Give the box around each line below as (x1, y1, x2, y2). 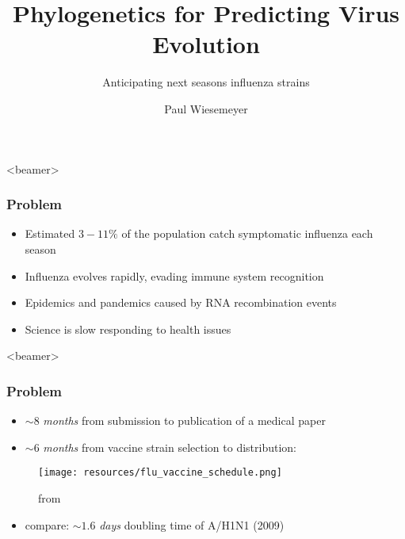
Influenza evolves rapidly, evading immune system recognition (25, 267, 324, 284)
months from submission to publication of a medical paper (43, 412, 326, 429)
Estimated (25, 225, 75, 242)
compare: (25, 516, 70, 533)
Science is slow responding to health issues (25, 320, 231, 337)
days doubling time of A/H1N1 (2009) (99, 516, 285, 533)
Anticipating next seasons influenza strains (102, 74, 310, 90)
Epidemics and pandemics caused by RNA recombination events (25, 294, 337, 311)
